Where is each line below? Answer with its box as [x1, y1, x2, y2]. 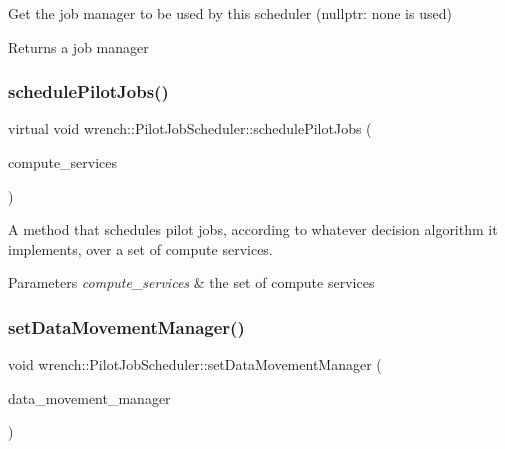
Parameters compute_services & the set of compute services [8, 272, 375, 293]
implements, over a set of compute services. [8, 238, 273, 259]
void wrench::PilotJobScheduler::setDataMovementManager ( [8, 354, 382, 375]
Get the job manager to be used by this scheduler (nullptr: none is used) [8, 3, 452, 23]
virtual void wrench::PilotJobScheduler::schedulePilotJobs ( [8, 118, 372, 139]
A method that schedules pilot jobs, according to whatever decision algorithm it [8, 219, 498, 240]
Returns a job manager [8, 36, 149, 57]
